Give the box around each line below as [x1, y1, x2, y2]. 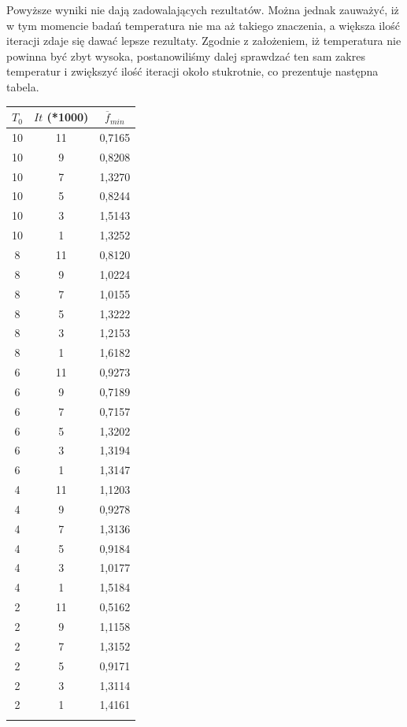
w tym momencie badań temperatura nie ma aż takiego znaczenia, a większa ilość [6, 17, 400, 33]
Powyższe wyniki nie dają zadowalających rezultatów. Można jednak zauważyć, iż [6, 2, 399, 17]
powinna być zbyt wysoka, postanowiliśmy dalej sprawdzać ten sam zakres [6, 47, 365, 64]
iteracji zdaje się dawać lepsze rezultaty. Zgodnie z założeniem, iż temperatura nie [6, 32, 401, 49]
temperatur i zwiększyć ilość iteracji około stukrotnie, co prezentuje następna [6, 63, 379, 80]
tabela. [6, 78, 39, 95]
